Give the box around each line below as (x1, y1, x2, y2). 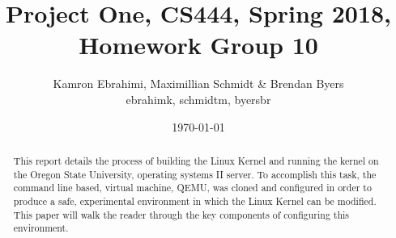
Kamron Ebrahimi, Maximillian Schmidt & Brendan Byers (53, 75, 344, 92)
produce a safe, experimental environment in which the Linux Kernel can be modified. (13, 194, 377, 207)
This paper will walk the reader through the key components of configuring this (13, 207, 350, 221)
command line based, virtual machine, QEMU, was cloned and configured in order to (13, 181, 372, 194)
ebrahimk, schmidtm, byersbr (126, 90, 271, 107)
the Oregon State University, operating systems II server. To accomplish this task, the (13, 167, 377, 181)
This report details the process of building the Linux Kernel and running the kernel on (13, 153, 379, 167)
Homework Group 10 (79, 28, 318, 61)
